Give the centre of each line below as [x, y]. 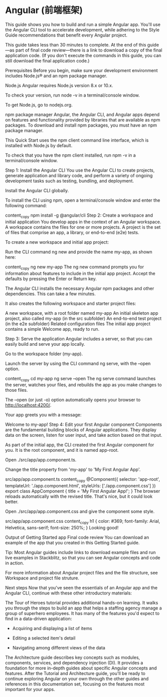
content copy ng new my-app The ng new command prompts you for [75, 267]
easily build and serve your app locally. [45, 344]
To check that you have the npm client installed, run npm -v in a [71, 155]
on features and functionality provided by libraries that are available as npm [83, 120]
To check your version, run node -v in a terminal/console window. [73, 95]
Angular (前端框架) [44, 10]
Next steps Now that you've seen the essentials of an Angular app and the [82, 587]
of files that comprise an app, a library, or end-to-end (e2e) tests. [72, 232]
